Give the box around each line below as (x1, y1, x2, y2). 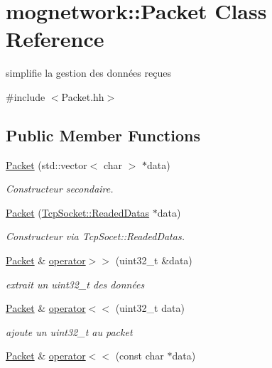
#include (6, 89, 45, 104)
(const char (115, 348, 164, 363)
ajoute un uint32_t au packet (6, 324, 133, 339)
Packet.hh (61, 89, 104, 104)
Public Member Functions (6, 124, 200, 146)
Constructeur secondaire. (6, 181, 114, 196)
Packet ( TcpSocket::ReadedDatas (6, 205, 150, 220)
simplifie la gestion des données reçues (6, 65, 171, 80)
